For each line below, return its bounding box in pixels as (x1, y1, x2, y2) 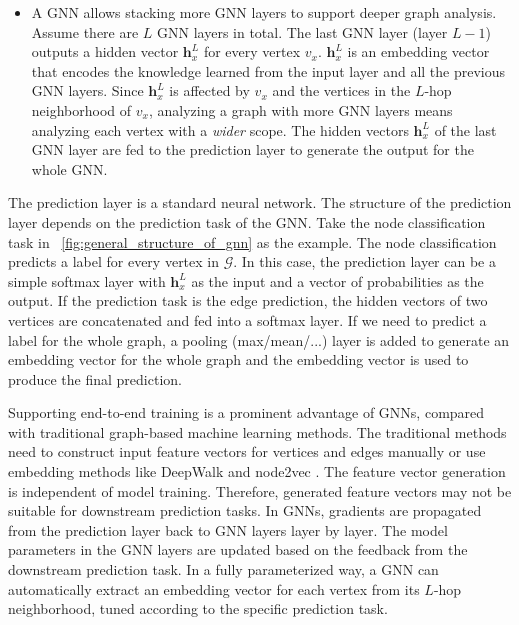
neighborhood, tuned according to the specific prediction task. (8, 598, 388, 619)
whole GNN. (31, 158, 108, 179)
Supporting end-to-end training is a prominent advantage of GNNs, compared (8, 402, 485, 423)
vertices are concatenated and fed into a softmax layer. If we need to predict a (8, 309, 487, 330)
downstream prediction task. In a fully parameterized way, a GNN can (8, 559, 439, 580)
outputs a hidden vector (31, 41, 179, 62)
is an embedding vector (347, 41, 490, 62)
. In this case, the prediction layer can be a (233, 251, 496, 272)
